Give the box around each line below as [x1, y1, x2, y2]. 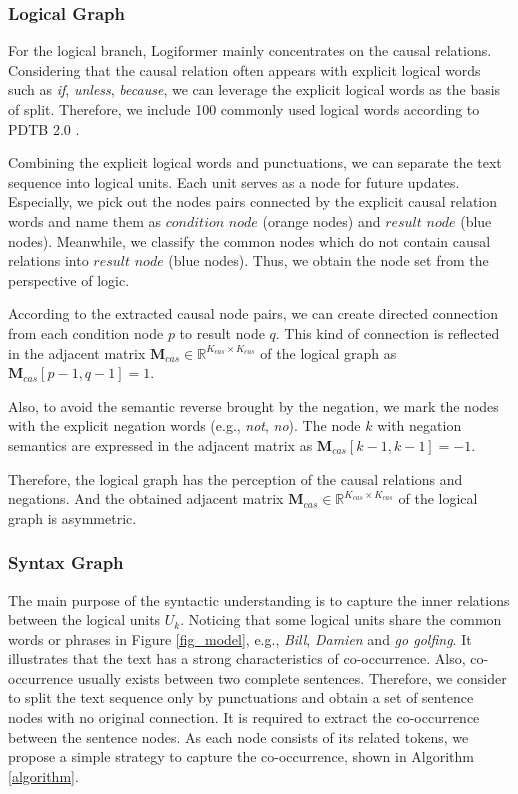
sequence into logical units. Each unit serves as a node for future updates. [8, 171, 460, 192]
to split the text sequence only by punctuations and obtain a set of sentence [8, 687, 474, 708]
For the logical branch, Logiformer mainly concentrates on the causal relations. [8, 40, 492, 61]
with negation [377, 415, 462, 436]
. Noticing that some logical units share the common [180, 609, 502, 630]
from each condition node [8, 322, 164, 343]
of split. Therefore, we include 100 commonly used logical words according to [8, 99, 480, 119]
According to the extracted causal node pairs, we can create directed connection [8, 303, 498, 324]
